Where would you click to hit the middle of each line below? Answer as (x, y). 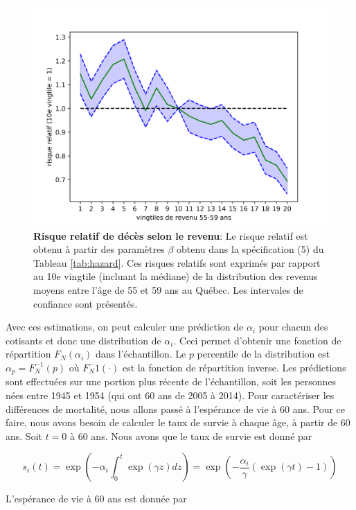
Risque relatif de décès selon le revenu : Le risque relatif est (171, 235)
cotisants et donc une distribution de (83, 340)
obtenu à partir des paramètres (99, 249)
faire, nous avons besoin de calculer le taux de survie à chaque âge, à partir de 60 (178, 422)
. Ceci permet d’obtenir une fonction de (257, 340)
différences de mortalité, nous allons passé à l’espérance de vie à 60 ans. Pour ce (176, 408)
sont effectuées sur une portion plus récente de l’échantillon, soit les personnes (171, 381)
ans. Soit (24, 436)
